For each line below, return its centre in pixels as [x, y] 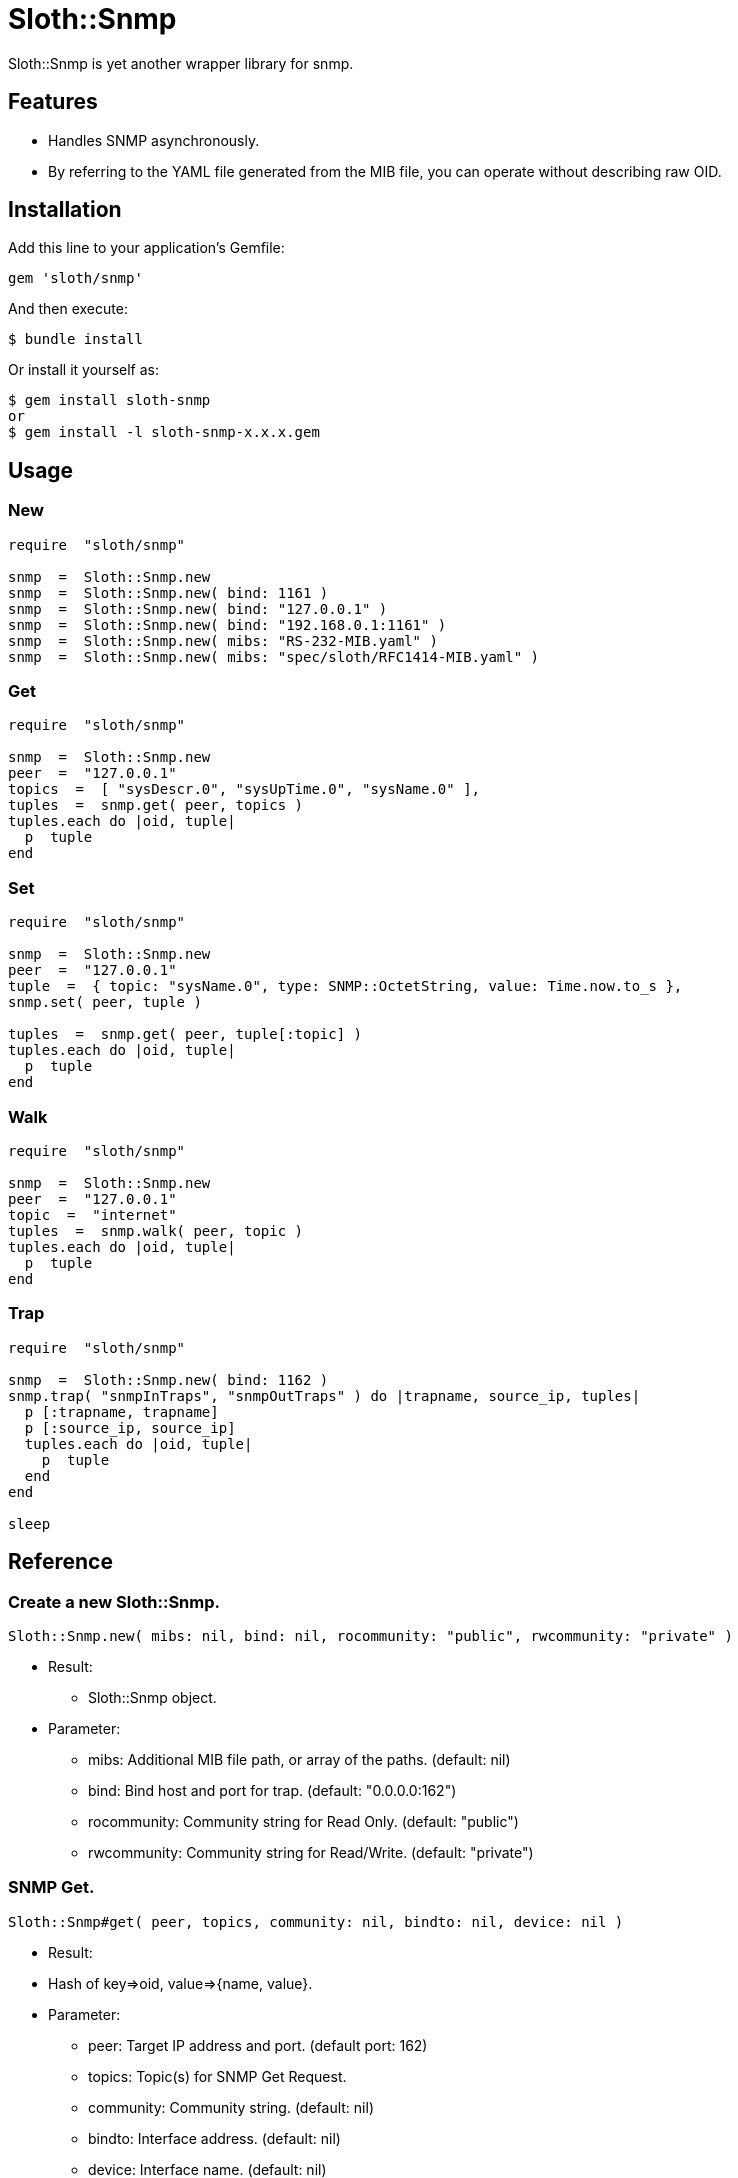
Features [53, 102]
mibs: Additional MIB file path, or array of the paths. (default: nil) [299, 1759]
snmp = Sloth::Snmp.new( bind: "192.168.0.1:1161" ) [227, 624]
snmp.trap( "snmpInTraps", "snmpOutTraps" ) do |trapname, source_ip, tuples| [324, 1395]
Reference [60, 1562]
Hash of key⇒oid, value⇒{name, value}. [180, 1983]
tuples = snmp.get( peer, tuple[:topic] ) [185, 1034]
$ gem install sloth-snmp [109, 400]
